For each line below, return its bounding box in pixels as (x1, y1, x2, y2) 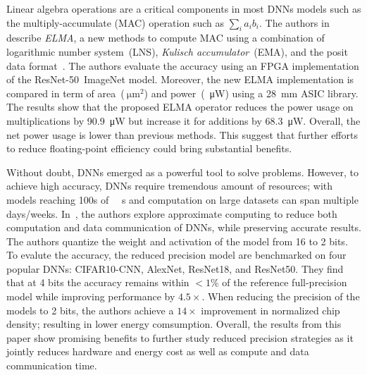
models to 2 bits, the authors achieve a (6, 302, 174, 317)
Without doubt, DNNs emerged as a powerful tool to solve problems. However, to (6, 164, 359, 179)
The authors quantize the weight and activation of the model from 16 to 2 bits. (6, 233, 348, 248)
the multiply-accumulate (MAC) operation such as (6, 15, 224, 30)
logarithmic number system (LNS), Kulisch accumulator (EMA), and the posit (6, 44, 348, 59)
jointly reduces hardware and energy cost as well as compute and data (6, 344, 309, 359)
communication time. (6, 358, 97, 373)
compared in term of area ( (6, 85, 125, 100)
